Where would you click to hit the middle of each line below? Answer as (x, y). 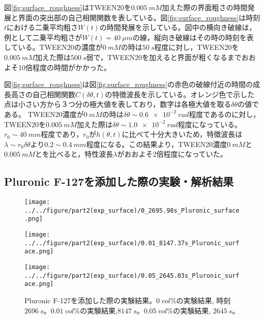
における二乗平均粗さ (42, 27)
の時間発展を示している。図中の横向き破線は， (178, 27)
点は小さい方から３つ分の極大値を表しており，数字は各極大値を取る (118, 104)
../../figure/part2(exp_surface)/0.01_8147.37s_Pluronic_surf (132, 243)
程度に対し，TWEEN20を (197, 47)
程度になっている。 (210, 124)
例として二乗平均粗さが (43, 37)
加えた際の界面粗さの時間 (205, 7)
